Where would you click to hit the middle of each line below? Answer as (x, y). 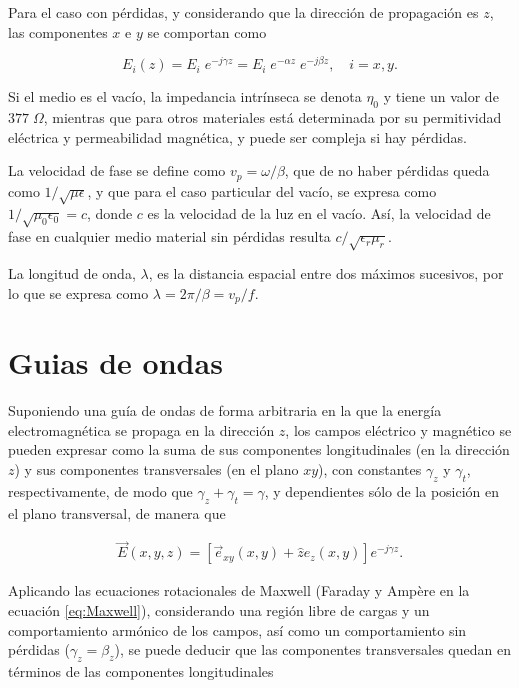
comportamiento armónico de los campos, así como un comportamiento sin (237, 629)
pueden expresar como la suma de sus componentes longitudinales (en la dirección (259, 449)
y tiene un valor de (441, 96)
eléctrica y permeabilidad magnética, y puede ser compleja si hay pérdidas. (237, 136)
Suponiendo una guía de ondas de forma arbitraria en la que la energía (225, 410)
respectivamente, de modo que (100, 490)
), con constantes (370, 468)
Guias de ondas (115, 362)
